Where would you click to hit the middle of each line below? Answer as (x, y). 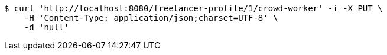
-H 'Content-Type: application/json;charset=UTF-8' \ (151, 18)
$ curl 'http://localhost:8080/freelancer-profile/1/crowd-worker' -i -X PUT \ (193, 8)
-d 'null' (46, 27)
